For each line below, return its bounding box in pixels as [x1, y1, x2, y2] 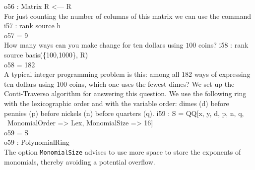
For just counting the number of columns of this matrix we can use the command [4, 10, 251, 21]
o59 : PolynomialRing [4, 137, 69, 147]
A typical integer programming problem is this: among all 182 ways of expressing [4, 69, 251, 79]
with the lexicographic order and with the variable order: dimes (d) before [4, 98, 229, 108]
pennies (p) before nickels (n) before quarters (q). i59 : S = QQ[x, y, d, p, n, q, [4, 108, 244, 118]
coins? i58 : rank [198, 40, 249, 50]
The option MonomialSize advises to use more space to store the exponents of [4, 146, 241, 157]
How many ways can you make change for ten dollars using [4, 40, 184, 50]
